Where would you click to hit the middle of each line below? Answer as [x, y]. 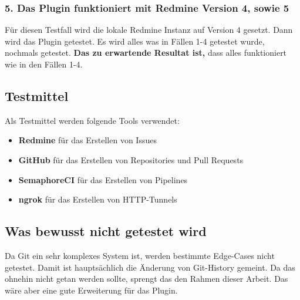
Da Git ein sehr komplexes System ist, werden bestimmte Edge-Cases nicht [140, 255]
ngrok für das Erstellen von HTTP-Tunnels [98, 199]
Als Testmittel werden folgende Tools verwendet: [92, 120]
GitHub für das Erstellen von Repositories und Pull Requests [131, 159]
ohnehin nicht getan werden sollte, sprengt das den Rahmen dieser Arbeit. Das [146, 279]
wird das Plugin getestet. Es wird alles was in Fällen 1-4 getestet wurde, [135, 41]
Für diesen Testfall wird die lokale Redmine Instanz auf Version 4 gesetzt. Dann [149, 30]
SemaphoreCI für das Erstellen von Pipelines [103, 179]
